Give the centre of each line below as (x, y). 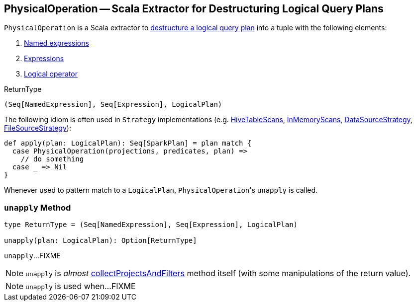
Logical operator (51, 74)
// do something (52, 159)
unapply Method (38, 207)
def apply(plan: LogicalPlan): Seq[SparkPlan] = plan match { (128, 143)
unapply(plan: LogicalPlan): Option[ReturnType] (101, 241)
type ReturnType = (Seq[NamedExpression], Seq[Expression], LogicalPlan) (151, 225)
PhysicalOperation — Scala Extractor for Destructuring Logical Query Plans (194, 9)
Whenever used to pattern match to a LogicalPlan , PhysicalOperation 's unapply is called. (161, 190)
